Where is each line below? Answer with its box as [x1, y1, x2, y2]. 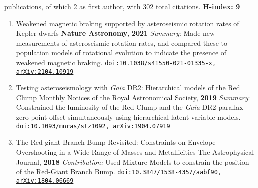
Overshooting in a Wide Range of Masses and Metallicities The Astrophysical [16, 146, 254, 157]
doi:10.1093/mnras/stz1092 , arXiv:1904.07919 [16, 122, 170, 130]
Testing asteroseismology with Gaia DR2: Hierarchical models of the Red [16, 82, 240, 93]
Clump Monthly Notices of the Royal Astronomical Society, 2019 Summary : [16, 92, 250, 102]
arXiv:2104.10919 [16, 68, 74, 75]
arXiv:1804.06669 [16, 177, 74, 184]
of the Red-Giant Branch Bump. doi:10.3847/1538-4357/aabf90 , [16, 166, 221, 177]
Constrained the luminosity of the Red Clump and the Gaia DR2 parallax [16, 102, 243, 112]
